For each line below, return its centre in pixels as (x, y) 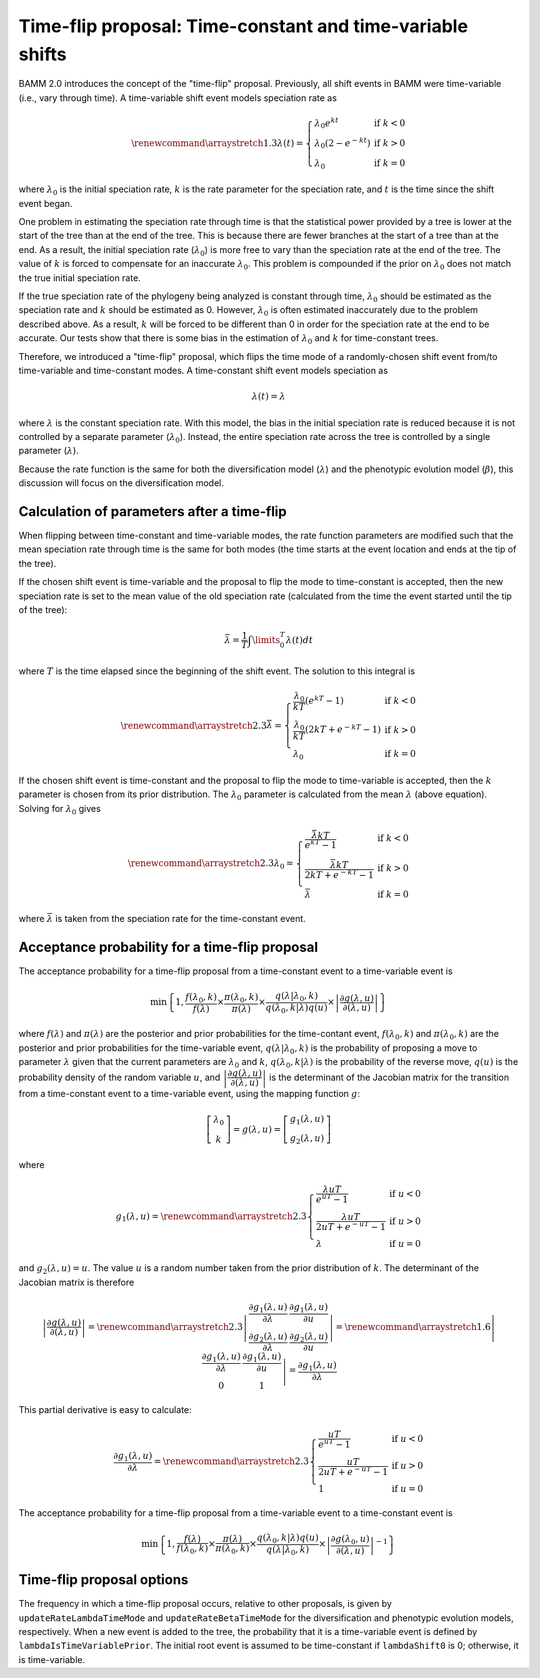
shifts (42, 54)
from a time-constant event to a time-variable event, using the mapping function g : (189, 1094)
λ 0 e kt (326, 123)
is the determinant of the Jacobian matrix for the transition (389, 1077)
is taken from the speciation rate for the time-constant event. (181, 918)
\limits (265, 639)
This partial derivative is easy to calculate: (105, 1409)
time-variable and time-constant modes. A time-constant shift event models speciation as (203, 370)
